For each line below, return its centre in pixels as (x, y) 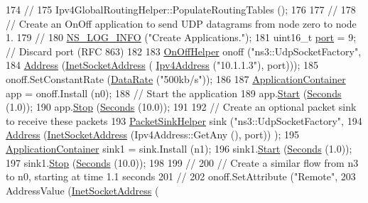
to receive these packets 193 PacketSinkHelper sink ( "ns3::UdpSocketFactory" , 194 (184, 120)
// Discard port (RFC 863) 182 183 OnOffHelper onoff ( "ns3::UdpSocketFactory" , (184, 51)
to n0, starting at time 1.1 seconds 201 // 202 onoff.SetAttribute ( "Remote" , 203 (181, 176)
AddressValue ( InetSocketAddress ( (82, 190)
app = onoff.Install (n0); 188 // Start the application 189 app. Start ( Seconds (174, 93)
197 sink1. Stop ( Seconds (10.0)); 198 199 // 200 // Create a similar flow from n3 (182, 162)
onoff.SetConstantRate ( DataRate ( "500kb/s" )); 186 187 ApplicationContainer (176, 78)
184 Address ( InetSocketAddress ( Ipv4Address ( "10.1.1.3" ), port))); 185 (162, 65)
